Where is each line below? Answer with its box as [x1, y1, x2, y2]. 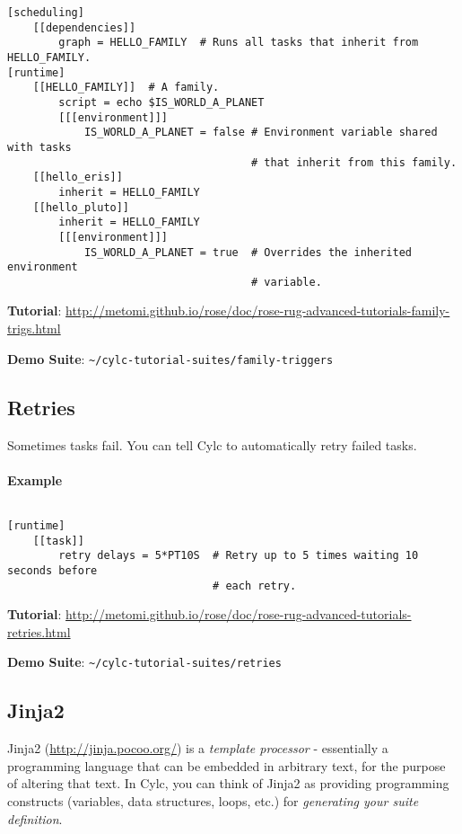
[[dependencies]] [32, 21, 136, 34]
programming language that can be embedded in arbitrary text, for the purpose [7, 756, 446, 775]
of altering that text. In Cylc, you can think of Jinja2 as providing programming [7, 774, 449, 793]
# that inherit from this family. [251, 155, 458, 169]
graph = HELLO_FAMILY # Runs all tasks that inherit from [58, 36, 419, 49]
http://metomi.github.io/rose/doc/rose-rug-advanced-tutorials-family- [65, 301, 450, 320]
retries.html [7, 622, 71, 641]
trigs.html [7, 319, 61, 338]
